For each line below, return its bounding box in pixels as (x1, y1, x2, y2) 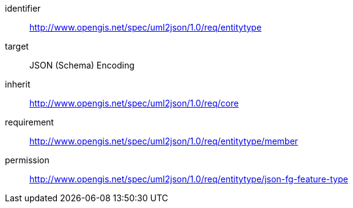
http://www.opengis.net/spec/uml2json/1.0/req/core (29, 98, 239, 108)
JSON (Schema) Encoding (29, 60, 135, 70)
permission (5, 155, 50, 165)
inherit (5, 79, 31, 89)
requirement (5, 117, 54, 127)
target (5, 41, 29, 51)
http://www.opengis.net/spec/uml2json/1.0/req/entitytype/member (29, 136, 299, 146)
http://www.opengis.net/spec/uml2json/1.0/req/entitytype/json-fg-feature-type (29, 174, 348, 184)
